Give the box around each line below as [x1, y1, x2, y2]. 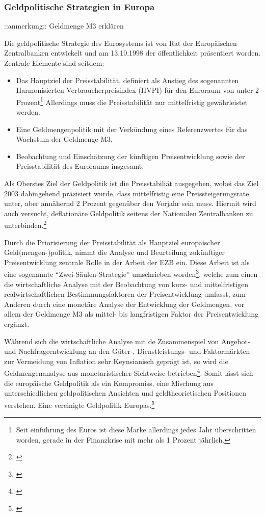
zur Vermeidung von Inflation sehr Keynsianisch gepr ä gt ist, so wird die [4, 355, 228, 366]
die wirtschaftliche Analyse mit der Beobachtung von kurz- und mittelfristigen [4, 278, 248, 289]
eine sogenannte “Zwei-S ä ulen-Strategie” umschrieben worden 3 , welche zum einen [4, 267, 258, 279]
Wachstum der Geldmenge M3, [16, 134, 113, 144]
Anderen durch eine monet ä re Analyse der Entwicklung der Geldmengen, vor [4, 298, 245, 309]
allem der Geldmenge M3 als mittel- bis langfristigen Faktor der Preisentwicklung [4, 308, 259, 319]
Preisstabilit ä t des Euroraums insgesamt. [16, 161, 144, 171]
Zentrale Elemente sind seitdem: [4, 58, 104, 68]
